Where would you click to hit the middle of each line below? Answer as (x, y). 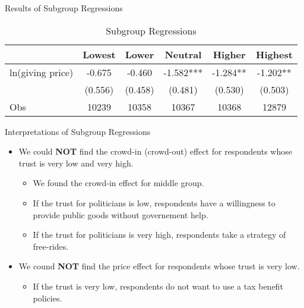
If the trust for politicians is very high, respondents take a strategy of (159, 235)
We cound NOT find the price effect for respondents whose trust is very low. (159, 266)
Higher (229, 54)
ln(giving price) (42, 72)
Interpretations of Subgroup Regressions (78, 131)
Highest (274, 54)
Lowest (99, 54)
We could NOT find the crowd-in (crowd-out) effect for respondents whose (155, 151)
